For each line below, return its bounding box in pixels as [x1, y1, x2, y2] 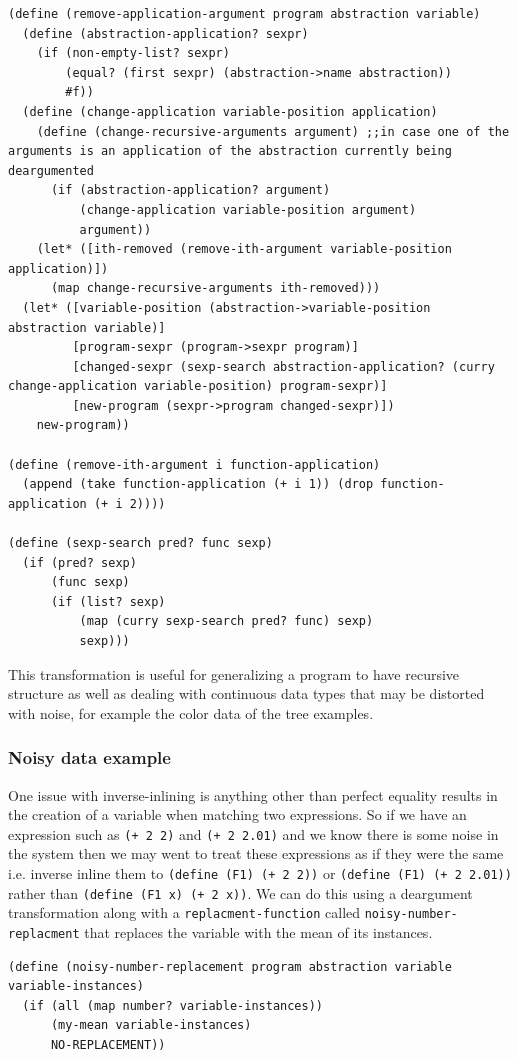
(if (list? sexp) [50, 594, 166, 609]
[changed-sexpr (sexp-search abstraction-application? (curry [72, 359, 495, 374]
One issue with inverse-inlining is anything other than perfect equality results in [8, 784, 498, 805]
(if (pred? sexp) [22, 555, 137, 570]
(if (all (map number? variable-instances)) [22, 998, 323, 1013]
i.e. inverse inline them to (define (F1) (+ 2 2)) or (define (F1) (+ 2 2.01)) [8, 863, 512, 884]
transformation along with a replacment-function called [8, 902, 361, 923]
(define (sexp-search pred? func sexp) [8, 536, 273, 551]
